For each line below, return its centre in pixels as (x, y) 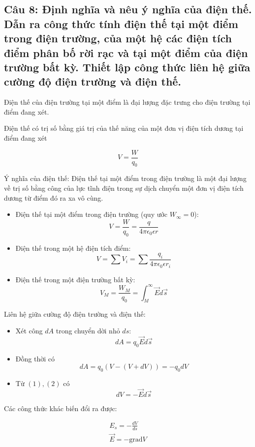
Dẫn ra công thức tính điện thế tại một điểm (121, 23)
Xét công (29, 330)
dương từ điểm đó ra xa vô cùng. (54, 197)
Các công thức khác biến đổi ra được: (61, 408)
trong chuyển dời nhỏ (88, 330)
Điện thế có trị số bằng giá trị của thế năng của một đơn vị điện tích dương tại (124, 128)
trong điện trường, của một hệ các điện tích (118, 38)
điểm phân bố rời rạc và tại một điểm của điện (126, 52)
